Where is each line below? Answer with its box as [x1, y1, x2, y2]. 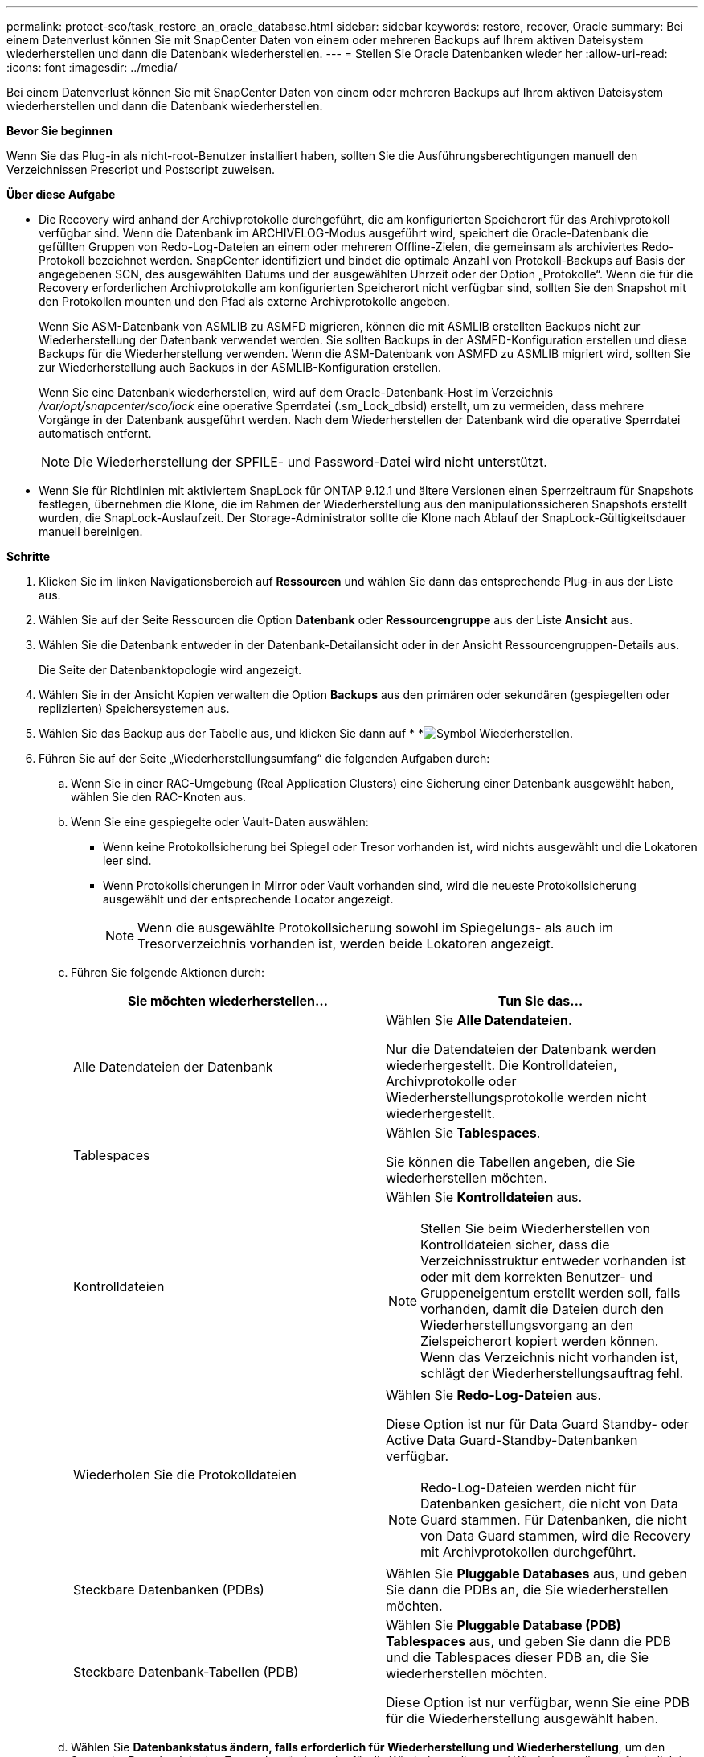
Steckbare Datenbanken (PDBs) [73, 1582, 264, 1598]
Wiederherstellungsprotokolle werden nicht [386, 1089, 647, 1105]
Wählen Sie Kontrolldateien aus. [386, 1189, 583, 1205]
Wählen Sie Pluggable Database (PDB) [386, 1617, 621, 1633]
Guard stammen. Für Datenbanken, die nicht [420, 1512, 687, 1528]
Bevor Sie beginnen [6, 124, 113, 138]
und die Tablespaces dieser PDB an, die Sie [386, 1649, 649, 1665]
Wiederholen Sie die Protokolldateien [73, 1467, 297, 1483]
